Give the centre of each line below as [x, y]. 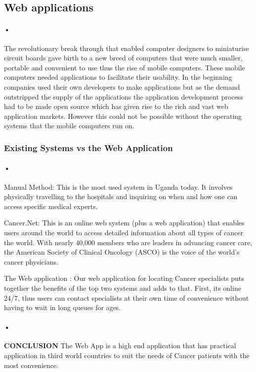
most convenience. [31, 365]
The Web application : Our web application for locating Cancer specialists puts [124, 278]
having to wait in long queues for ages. [63, 307]
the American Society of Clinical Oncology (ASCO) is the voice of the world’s [122, 252]
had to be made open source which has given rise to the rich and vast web [116, 106]
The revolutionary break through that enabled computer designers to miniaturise [127, 48]
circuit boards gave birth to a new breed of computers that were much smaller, [123, 58]
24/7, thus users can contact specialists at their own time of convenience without [127, 297]
